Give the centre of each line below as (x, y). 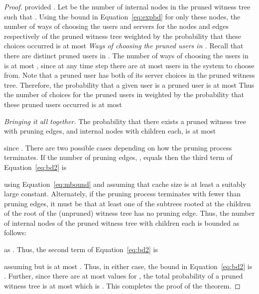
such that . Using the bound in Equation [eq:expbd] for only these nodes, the (122, 16)
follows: (15, 232)
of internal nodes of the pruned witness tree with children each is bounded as (122, 222)
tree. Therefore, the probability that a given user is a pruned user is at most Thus (129, 84)
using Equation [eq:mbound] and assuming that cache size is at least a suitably (125, 184)
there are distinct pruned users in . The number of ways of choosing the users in (126, 55)
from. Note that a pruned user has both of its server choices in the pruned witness (129, 75)
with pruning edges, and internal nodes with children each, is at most (110, 131)
